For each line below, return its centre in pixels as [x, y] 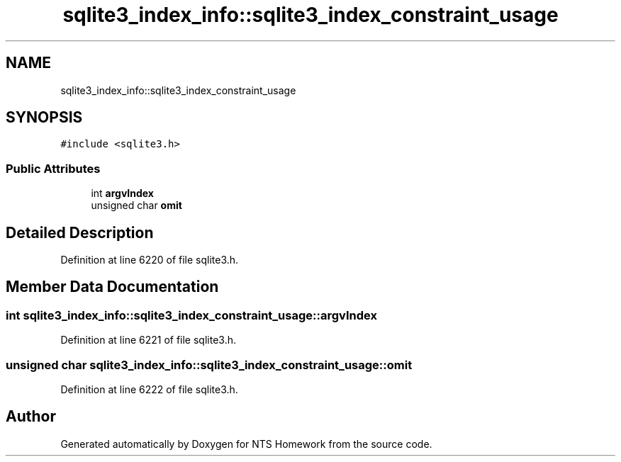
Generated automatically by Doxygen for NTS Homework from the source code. [246, 444]
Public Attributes [53, 168]
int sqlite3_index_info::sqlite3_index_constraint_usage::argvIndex [191, 315]
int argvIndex [122, 193]
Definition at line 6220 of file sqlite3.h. [150, 260]
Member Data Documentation [112, 287]
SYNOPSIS [44, 118]
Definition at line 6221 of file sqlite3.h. [148, 340]
